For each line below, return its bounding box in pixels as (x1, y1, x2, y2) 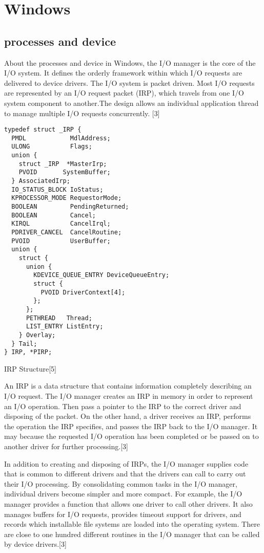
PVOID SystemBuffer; (18, 169, 111, 176)
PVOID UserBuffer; (11, 237, 111, 245)
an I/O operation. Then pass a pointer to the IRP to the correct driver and (4, 400, 241, 411)
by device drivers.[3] (4, 539, 67, 549)
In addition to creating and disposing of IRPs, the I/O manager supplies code (4, 458, 249, 469)
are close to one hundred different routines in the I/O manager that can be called (4, 528, 260, 539)
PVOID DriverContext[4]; (40, 288, 126, 296)
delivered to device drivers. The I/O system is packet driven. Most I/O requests (4, 77, 255, 88)
